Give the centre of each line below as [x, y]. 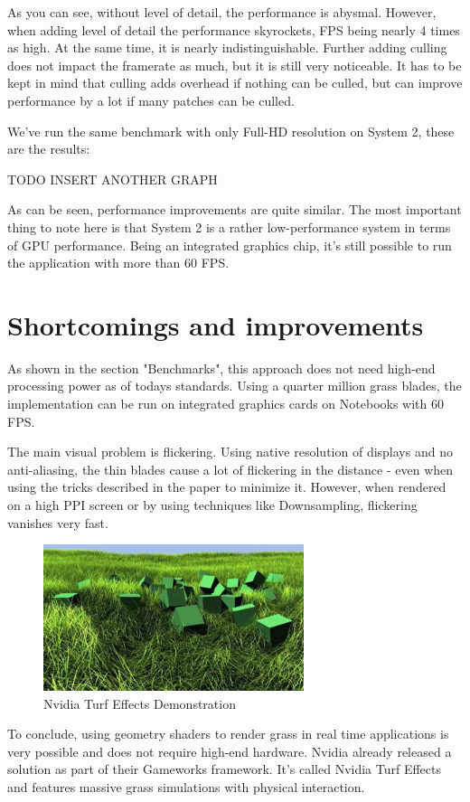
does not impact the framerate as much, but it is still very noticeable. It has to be [235, 65]
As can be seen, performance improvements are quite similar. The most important [235, 209]
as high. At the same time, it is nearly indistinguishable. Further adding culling [227, 47]
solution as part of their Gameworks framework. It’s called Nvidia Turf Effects [225, 769]
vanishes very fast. [58, 522]
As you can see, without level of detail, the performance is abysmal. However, [222, 12]
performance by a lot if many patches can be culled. [151, 100]
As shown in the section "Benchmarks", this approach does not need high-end [221, 368]
